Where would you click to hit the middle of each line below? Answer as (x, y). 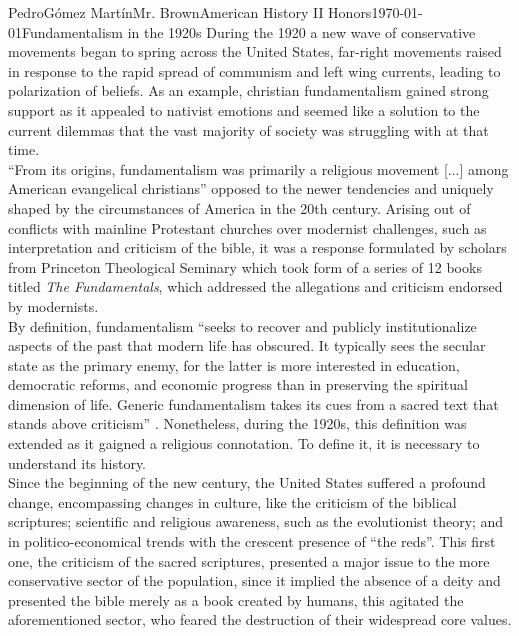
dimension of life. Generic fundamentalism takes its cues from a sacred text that (253, 403)
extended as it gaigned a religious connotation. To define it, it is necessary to (244, 443)
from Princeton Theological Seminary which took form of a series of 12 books (245, 266)
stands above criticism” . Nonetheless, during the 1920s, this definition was (237, 423)
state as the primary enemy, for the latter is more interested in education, (234, 364)
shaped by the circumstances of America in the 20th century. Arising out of (239, 207)
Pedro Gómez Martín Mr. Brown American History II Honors (190, 12)
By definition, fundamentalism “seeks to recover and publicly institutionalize (242, 325)
